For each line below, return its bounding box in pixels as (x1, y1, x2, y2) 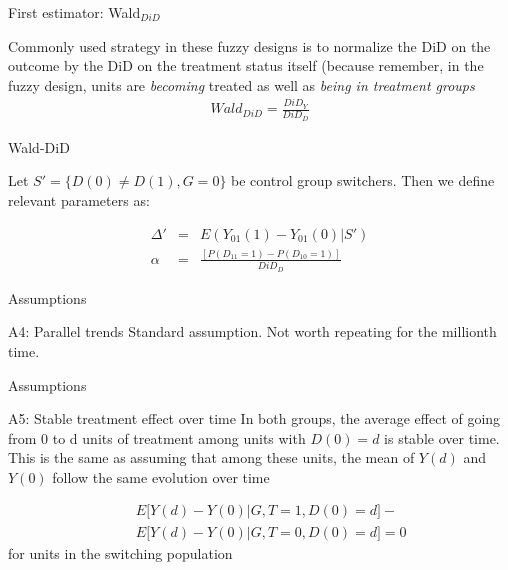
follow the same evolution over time (52, 466, 270, 487)
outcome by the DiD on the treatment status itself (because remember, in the (8, 55, 484, 76)
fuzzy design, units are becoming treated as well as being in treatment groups (8, 74, 475, 95)
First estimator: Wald (8, 2, 141, 22)
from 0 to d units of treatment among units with (8, 427, 306, 448)
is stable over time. (384, 427, 500, 448)
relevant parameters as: (8, 190, 150, 211)
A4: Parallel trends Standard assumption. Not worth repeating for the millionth (8, 321, 497, 342)
